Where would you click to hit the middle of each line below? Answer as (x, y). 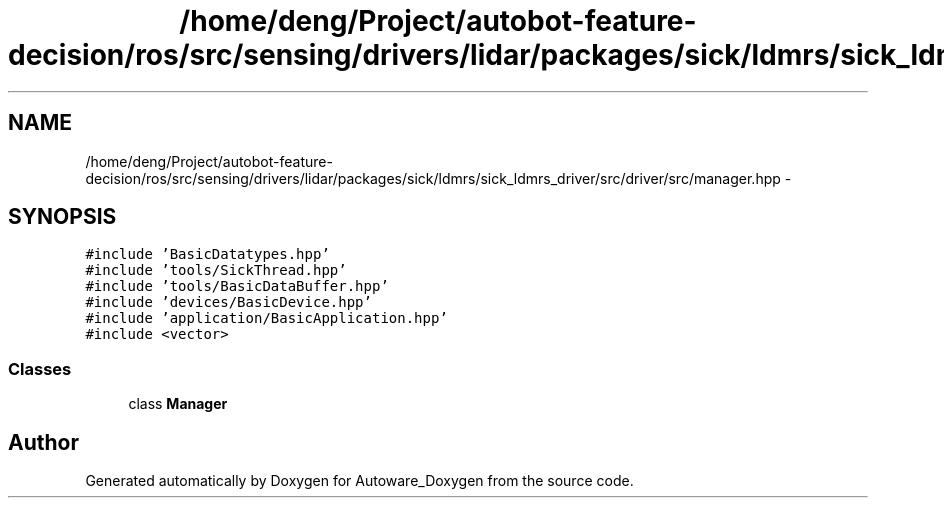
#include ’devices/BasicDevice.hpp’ (228, 302)
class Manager (178, 404)
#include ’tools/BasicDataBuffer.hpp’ (237, 286)
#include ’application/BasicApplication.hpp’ (266, 318)
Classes (40, 368)
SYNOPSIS (62, 217)
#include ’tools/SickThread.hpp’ (216, 270)
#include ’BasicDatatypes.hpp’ (207, 254)
